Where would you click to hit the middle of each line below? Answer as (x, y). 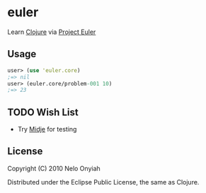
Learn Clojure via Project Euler (52, 32)
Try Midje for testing (47, 129)
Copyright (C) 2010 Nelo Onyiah (54, 168)
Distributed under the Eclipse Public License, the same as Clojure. (103, 182)
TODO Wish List (43, 112)
